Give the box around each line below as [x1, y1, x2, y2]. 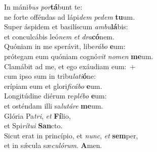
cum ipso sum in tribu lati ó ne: [4, 71, 96, 81]
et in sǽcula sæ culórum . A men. [4, 140, 102, 150]
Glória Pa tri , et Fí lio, [4, 110, 71, 121]
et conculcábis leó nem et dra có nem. [4, 31, 114, 41]
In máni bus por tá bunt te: [4, 2, 83, 12]
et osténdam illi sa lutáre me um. [4, 100, 103, 111]
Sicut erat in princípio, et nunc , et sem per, [4, 130, 138, 140]
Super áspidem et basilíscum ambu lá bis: [4, 21, 128, 32]
